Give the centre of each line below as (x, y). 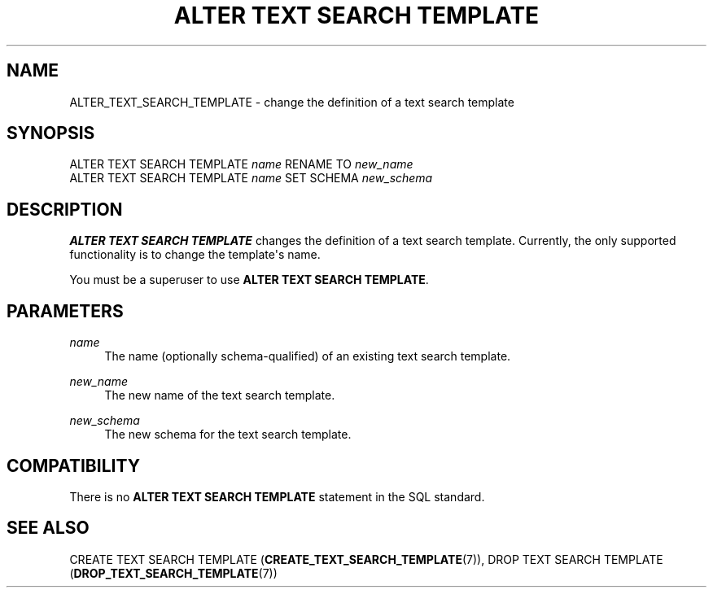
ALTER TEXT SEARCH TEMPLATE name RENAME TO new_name (241, 164)
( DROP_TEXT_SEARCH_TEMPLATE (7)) (173, 573)
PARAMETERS (65, 311)
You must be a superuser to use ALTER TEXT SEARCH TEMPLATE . (249, 280)
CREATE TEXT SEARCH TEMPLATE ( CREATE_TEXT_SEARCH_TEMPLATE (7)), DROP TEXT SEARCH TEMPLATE (366, 559)
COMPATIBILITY (73, 465)
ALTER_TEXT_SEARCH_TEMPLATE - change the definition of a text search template (292, 102)
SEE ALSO (48, 528)
